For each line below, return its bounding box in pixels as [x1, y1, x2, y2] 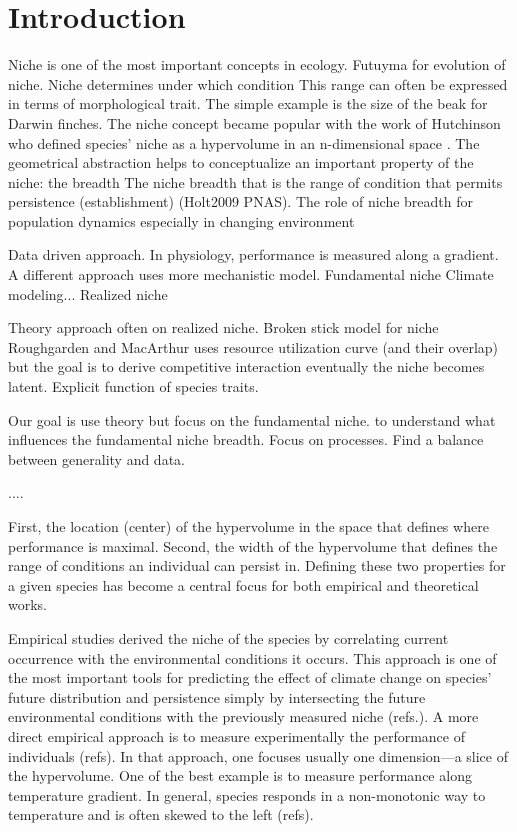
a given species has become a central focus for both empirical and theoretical [8, 574, 479, 595]
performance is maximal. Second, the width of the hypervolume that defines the [8, 535, 498, 556]
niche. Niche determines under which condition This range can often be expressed [8, 73, 508, 94]
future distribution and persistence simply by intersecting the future [8, 686, 426, 707]
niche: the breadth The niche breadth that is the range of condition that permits [8, 171, 503, 192]
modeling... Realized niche [8, 283, 168, 304]
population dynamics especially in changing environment [8, 210, 355, 231]
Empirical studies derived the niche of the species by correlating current [8, 627, 449, 648]
